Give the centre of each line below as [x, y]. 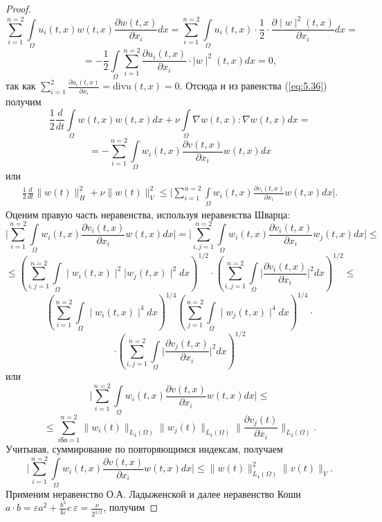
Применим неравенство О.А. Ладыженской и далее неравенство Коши [153, 493]
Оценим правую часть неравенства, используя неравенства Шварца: [148, 214]
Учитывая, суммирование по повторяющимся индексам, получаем [144, 448]
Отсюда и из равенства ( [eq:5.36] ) [256, 86]
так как [21, 86]
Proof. [18, 8]
